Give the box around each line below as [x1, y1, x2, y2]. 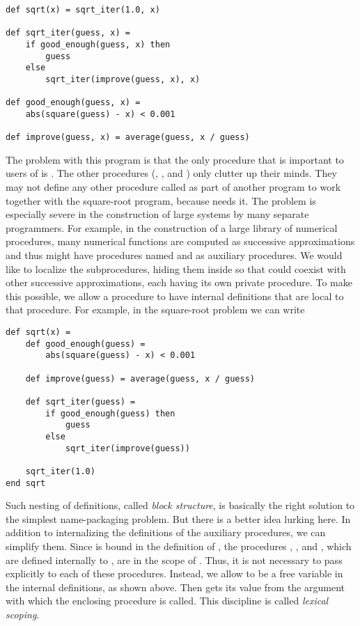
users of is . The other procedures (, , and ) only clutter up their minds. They [6, 166, 337, 180]
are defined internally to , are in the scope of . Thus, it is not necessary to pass [6, 552, 343, 567]
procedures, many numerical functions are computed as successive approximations [6, 234, 355, 249]
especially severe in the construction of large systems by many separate [6, 207, 309, 221]
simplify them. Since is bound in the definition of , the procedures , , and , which [6, 538, 352, 553]
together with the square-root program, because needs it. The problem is [6, 193, 316, 208]
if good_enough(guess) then [45, 408, 175, 418]
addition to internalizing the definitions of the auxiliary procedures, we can [6, 525, 326, 540]
